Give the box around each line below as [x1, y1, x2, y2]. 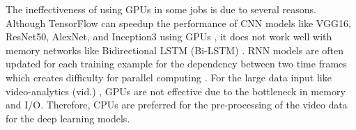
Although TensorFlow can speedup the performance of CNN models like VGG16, [6, 15, 351, 30]
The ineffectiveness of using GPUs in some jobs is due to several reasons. [6, 2, 316, 16]
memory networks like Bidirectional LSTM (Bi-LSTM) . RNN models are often [6, 42, 344, 57]
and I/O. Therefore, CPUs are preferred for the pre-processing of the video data [6, 97, 348, 112]
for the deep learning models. [6, 111, 130, 125]
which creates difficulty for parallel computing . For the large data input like [6, 70, 332, 84]
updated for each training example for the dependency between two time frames [6, 56, 347, 71]
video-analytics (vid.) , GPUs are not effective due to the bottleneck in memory [6, 83, 346, 98]
